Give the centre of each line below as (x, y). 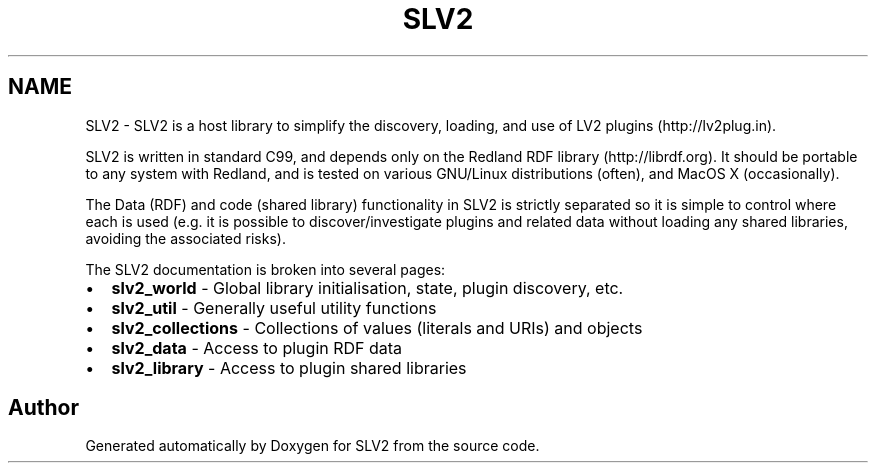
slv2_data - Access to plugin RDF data (257, 347)
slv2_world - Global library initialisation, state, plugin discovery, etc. (367, 287)
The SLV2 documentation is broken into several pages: (265, 269)
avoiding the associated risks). (185, 238)
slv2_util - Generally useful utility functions (274, 307)
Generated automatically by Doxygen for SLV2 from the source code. (312, 446)
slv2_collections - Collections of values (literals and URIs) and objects (377, 327)
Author (43, 408)
